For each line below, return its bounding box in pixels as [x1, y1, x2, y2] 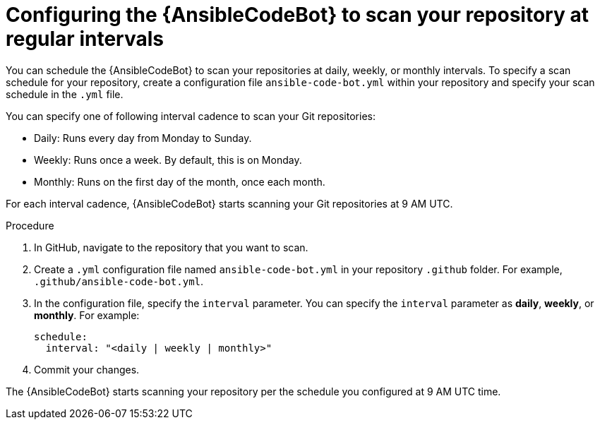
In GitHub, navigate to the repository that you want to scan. [34, 241, 308, 253]
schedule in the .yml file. [6, 88, 124, 100]
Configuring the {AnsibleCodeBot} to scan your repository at [6, 3, 589, 27]
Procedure [6, 219, 54, 232]
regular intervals [6, 27, 164, 51]
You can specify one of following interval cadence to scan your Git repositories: [6, 109, 376, 122]
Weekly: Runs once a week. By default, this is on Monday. [34, 153, 302, 166]
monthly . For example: [34, 309, 140, 321]
